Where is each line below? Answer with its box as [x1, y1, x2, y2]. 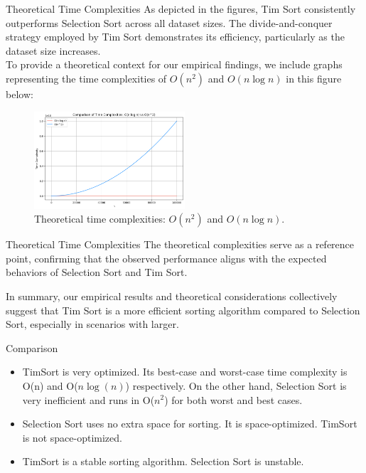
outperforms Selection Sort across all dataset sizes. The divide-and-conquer [6, 15, 333, 30]
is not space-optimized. [22, 430, 122, 445]
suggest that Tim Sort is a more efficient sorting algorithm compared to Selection [6, 302, 360, 317]
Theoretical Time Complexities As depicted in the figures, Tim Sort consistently [6, 1, 356, 16]
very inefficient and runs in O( [22, 392, 155, 407]
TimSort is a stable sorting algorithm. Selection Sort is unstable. [22, 454, 304, 469]
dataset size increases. [6, 43, 101, 58]
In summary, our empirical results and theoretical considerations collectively [6, 289, 338, 303]
